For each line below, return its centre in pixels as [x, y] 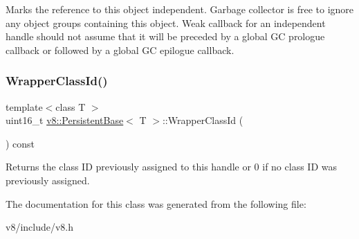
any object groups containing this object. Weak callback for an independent [166, 23]
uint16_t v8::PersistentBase [65, 120]
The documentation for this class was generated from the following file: [156, 203]
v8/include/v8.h [40, 227]
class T [71, 106]
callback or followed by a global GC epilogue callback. [120, 50]
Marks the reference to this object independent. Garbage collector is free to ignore [180, 9]
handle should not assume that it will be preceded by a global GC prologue [165, 36]
